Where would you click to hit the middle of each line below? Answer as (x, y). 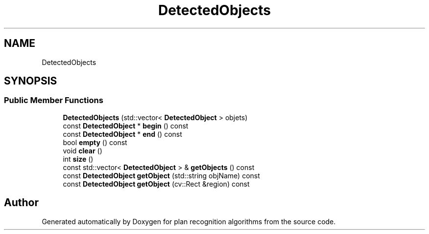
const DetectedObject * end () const (122, 134)
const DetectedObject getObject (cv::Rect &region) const (156, 184)
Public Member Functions (54, 100)
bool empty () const (95, 142)
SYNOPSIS (31, 81)
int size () (78, 159)
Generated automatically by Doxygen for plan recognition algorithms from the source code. (189, 221)
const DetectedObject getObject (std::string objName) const (161, 175)
